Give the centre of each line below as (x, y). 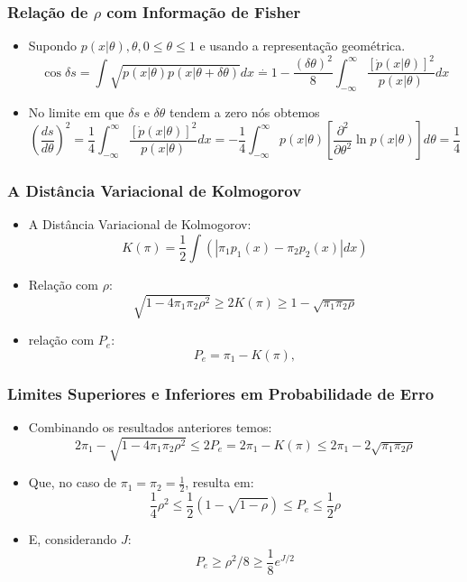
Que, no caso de (73, 482)
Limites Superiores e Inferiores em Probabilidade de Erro (221, 393)
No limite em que (76, 111)
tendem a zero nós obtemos (245, 111)
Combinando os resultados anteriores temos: (150, 426)
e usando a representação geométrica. (302, 46)
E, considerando (73, 538)
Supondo (53, 46)
